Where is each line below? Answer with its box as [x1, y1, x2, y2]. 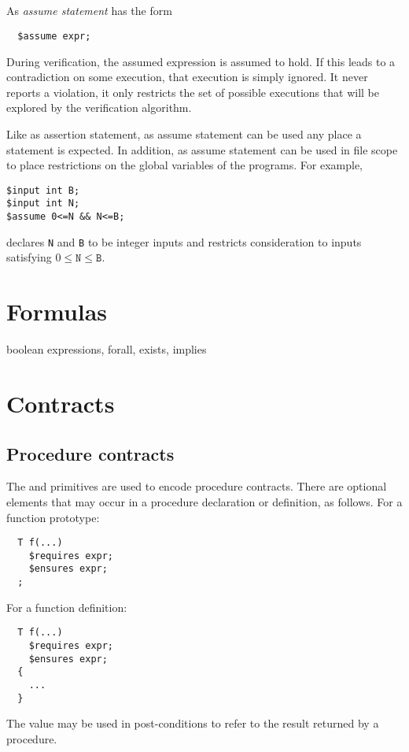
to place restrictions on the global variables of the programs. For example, [6, 157, 363, 173]
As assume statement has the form [6, 2, 172, 19]
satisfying [6, 249, 52, 265]
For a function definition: [6, 598, 127, 615]
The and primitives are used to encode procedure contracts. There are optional [6, 478, 387, 495]
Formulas [6, 295, 108, 328]
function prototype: [6, 509, 100, 525]
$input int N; [6, 198, 80, 209]
